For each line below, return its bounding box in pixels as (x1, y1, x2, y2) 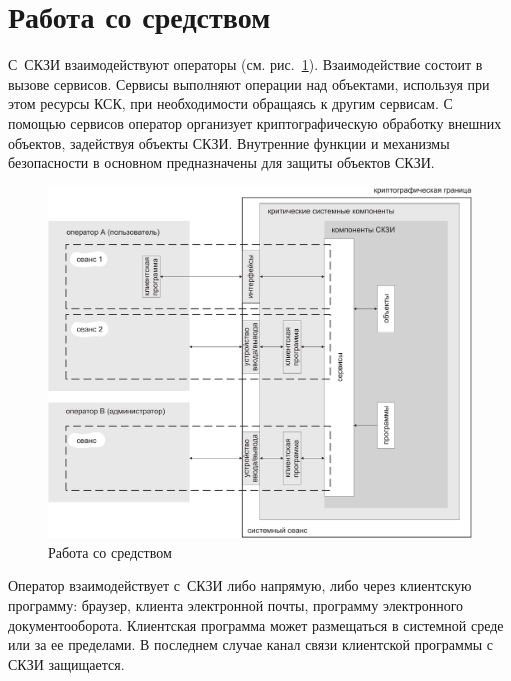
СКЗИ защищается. (8, 653, 125, 674)
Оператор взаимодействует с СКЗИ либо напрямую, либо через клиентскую (8, 575, 472, 596)
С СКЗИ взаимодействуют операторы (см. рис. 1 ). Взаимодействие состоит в (8, 54, 483, 75)
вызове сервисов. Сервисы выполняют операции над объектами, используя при (8, 73, 490, 94)
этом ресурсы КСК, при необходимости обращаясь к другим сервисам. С (8, 93, 453, 114)
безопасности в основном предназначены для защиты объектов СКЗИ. (8, 152, 435, 173)
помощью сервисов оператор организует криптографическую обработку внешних (8, 112, 502, 133)
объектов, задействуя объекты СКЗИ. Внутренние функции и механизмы (8, 132, 450, 153)
